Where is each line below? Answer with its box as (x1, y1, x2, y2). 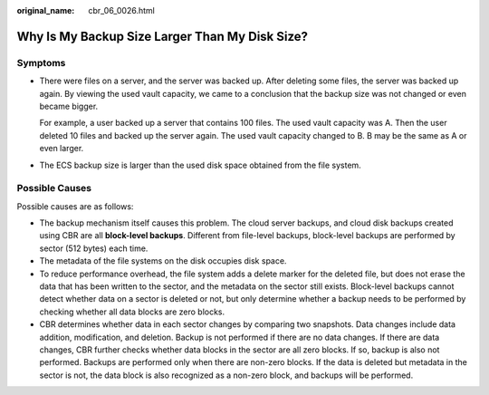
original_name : (16, 5, 75, 15)
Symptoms (16, 56, 66, 69)
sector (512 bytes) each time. (39, 243, 149, 254)
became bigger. (39, 101, 99, 111)
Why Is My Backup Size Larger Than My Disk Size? (16, 28, 308, 44)
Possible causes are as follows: (16, 200, 134, 212)
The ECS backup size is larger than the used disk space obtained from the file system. (39, 159, 361, 170)
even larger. (39, 143, 84, 154)
